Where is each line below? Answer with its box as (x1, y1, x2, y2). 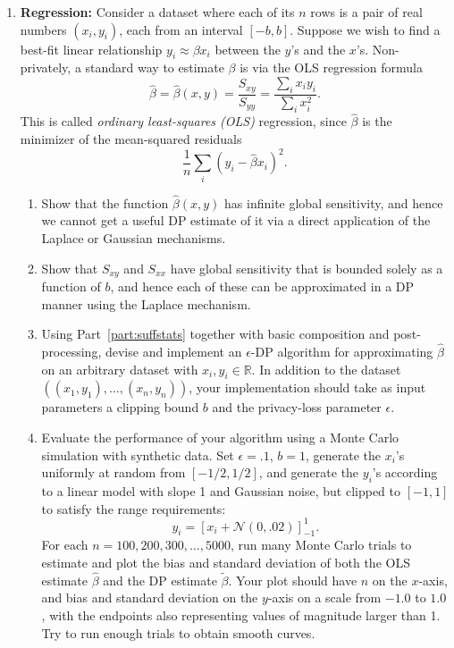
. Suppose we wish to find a (290, 20, 441, 38)
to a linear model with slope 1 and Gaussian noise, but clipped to (41, 481, 401, 500)
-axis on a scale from (267, 588, 382, 607)
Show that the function (41, 193, 169, 212)
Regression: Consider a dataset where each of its (20, 3, 295, 21)
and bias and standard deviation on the (41, 588, 258, 607)
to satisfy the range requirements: (41, 499, 226, 518)
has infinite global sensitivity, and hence (224, 193, 443, 212)
